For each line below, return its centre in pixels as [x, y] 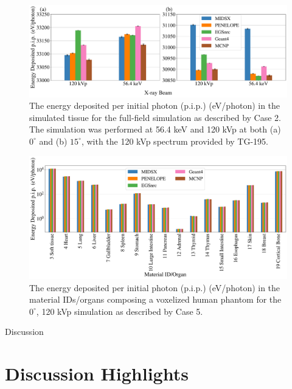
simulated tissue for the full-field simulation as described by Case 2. [155, 117]
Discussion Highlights [97, 374]
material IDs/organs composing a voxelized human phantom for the [155, 299]
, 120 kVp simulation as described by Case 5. [120, 311]
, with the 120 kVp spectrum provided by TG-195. [175, 141]
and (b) [53, 141]
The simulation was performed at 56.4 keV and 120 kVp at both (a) [155, 129]
